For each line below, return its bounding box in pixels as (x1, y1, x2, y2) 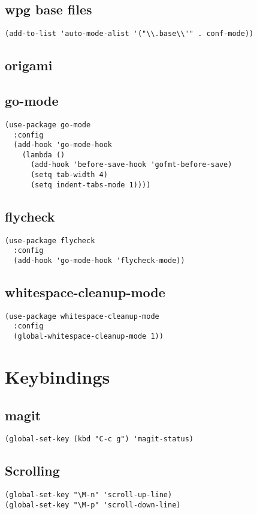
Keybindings (5, 364, 110, 389)
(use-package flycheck (5, 236, 95, 245)
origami (5, 56, 53, 74)
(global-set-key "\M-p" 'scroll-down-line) (5, 500, 181, 509)
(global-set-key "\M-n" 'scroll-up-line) (5, 491, 173, 500)
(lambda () (22, 150, 65, 159)
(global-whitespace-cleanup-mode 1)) (13, 332, 164, 341)
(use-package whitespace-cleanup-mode (5, 312, 159, 321)
